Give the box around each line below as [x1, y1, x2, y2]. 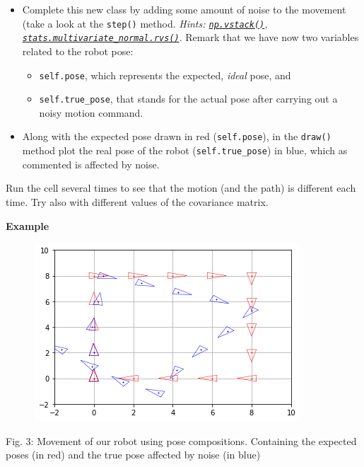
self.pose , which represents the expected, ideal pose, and [39, 67, 291, 82]
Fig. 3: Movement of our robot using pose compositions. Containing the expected [6, 433, 357, 448]
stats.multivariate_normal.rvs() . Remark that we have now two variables [22, 30, 359, 45]
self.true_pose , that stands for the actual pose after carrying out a [39, 91, 338, 106]
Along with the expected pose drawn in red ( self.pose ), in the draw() [22, 129, 331, 144]
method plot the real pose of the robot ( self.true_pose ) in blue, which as [22, 143, 348, 158]
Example [6, 218, 49, 233]
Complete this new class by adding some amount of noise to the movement [22, 2, 346, 16]
